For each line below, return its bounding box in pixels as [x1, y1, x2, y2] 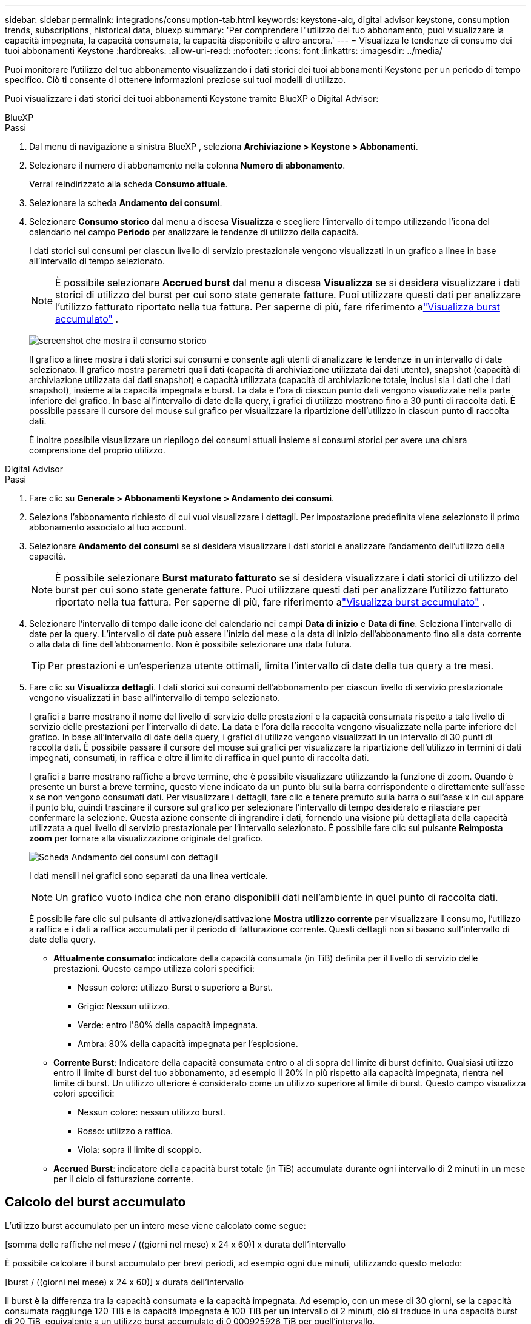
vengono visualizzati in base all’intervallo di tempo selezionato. [29, 692, 280, 703]
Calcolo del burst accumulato [5, 1194, 186, 1210]
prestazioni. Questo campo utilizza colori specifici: [53, 963, 255, 974]
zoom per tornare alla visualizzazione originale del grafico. [29, 833, 263, 843]
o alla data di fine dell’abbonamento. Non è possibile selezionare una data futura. [29, 639, 352, 649]
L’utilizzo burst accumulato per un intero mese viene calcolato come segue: [5, 1220, 306, 1231]
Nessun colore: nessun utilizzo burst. [78, 1107, 225, 1117]
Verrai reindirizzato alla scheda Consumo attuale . [29, 179, 228, 189]
